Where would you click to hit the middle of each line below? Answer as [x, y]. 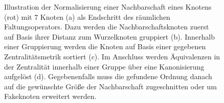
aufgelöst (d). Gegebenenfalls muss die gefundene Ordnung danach [108, 76]
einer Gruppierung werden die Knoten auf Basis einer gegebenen [105, 46]
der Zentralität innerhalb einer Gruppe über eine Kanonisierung [104, 66]
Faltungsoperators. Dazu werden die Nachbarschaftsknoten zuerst [107, 27]
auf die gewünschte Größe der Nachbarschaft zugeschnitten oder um [110, 86]
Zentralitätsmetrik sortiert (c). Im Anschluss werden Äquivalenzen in [112, 56]
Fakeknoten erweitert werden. [50, 96]
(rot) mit [18, 16]
